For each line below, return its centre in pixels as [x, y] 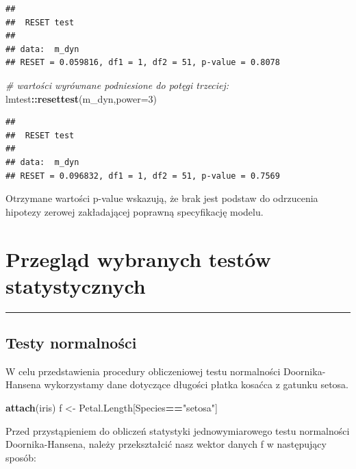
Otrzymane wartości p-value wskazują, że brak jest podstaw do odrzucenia [162, 198]
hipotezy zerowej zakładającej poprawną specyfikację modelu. [135, 211]
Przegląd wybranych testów [138, 258]
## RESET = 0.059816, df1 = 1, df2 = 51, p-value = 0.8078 [143, 63]
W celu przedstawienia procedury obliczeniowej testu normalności [143, 371]
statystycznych [76, 285]
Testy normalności [71, 343]
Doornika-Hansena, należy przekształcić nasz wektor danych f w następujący [166, 444]
